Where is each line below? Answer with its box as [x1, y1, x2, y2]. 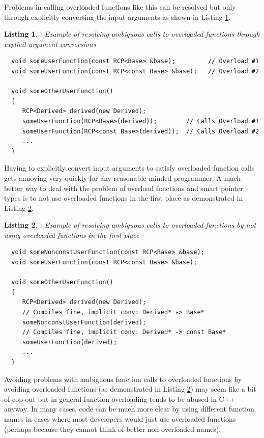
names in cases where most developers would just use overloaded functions [4, 413, 236, 424]
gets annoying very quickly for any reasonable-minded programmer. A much [4, 172, 241, 183]
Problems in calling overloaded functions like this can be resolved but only [4, 2, 236, 12]
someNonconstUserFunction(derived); [22, 318, 146, 326]
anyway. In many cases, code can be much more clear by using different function [4, 403, 254, 414]
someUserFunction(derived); [22, 338, 117, 346]
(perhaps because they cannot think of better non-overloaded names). [4, 423, 221, 434]
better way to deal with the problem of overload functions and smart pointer [4, 182, 243, 193]
